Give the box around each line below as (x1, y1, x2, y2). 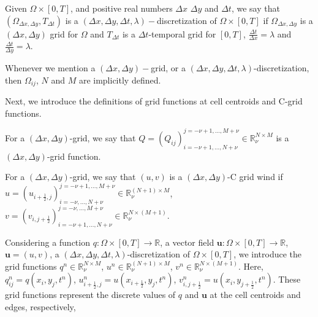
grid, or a (151, 61, 186, 74)
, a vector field (160, 235, 214, 248)
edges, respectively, (5, 300, 76, 313)
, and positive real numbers (70, 2, 173, 14)
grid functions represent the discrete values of (5, 288, 176, 301)
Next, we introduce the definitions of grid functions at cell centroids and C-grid (5, 95, 303, 108)
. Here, (238, 259, 263, 272)
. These (273, 273, 301, 286)
